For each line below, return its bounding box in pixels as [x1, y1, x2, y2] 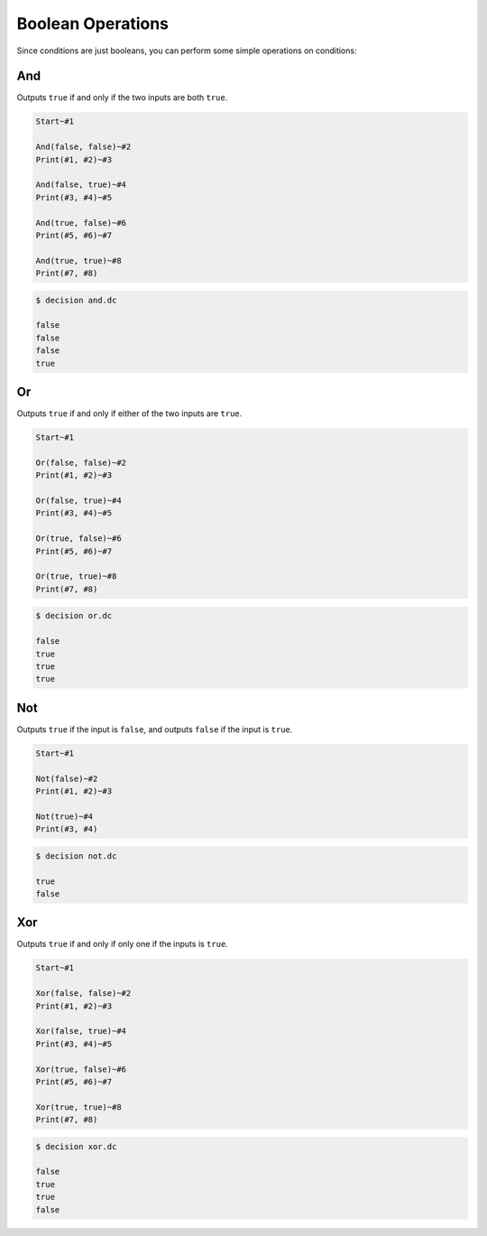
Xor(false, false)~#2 [35, 989, 132, 999]
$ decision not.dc [35, 850, 117, 861]
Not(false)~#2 [35, 773, 98, 784]
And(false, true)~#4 [35, 180, 126, 190]
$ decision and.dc [35, 294, 117, 305]
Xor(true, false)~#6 [35, 1064, 126, 1074]
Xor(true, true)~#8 [35, 1101, 122, 1112]
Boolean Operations [16, 14, 170, 33]
